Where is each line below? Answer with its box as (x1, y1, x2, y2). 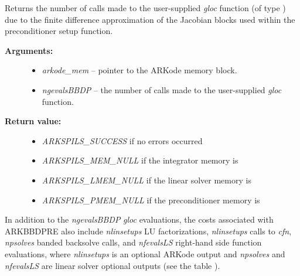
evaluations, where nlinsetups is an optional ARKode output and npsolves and (5, 247, 285, 260)
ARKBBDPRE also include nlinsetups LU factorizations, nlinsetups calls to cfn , (5, 224, 292, 237)
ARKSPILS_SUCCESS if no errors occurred (42, 134, 203, 146)
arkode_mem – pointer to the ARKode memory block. (42, 64, 237, 76)
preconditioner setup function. (5, 25, 113, 37)
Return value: (5, 115, 62, 127)
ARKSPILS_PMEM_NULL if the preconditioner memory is (42, 193, 260, 206)
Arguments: (5, 44, 53, 56)
